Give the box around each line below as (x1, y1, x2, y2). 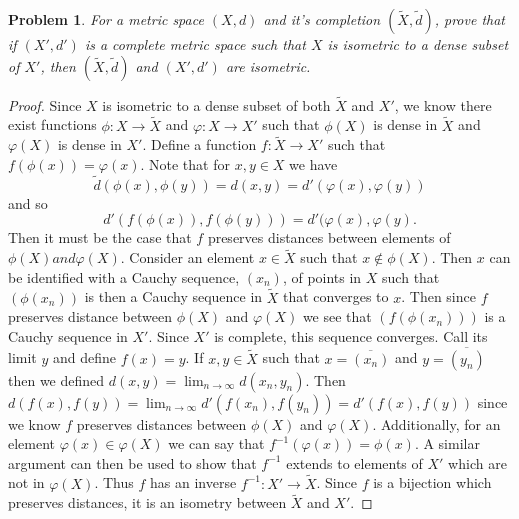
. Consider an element (120, 247, 255, 268)
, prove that (434, 9, 506, 29)
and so (8, 192, 48, 213)
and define (52, 347, 117, 368)
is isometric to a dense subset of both (102, 94, 331, 115)
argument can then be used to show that (8, 452, 257, 473)
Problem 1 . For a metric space (8, 9, 204, 29)
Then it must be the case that (8, 227, 192, 248)
